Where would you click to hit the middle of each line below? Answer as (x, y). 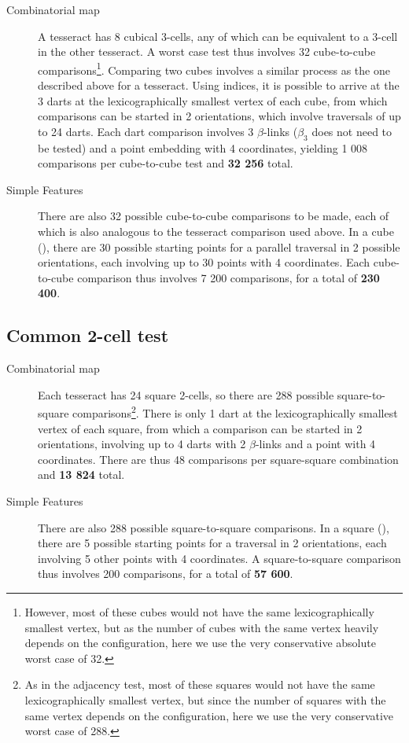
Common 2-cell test (88, 335)
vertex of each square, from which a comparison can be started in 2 (200, 428)
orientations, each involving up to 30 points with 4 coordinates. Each (204, 262)
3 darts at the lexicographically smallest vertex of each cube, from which (213, 100)
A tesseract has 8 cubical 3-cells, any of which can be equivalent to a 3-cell (218, 36)
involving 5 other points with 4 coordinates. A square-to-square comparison (219, 558)
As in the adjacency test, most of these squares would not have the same (200, 684)
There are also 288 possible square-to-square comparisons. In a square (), (214, 527)
